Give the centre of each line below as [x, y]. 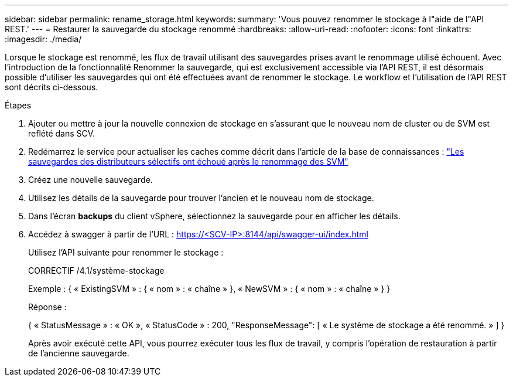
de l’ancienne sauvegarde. [79, 353]
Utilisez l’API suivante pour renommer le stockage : [126, 252]
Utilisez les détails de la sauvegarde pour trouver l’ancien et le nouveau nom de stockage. [201, 198]
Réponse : [47, 307]
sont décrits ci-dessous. [52, 87]
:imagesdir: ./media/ [43, 39]
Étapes [18, 105]
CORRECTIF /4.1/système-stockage [96, 271]
